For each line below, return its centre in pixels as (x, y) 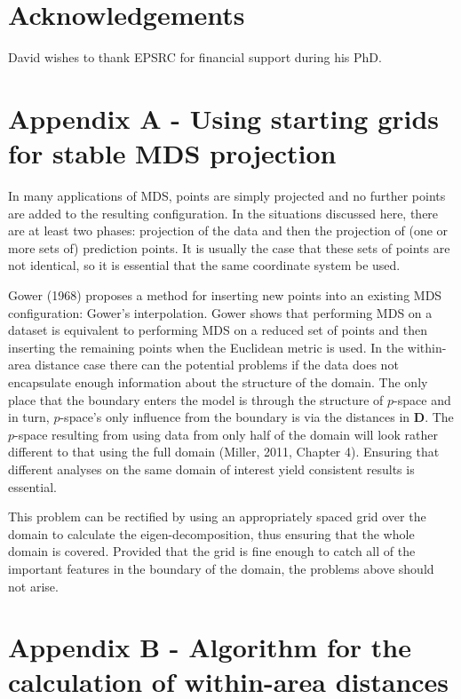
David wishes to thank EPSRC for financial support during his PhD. (195, 57)
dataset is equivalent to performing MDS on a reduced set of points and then (218, 330)
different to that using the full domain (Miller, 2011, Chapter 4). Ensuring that (224, 452)
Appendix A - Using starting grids (224, 118)
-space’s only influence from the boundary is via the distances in (235, 417)
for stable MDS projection (172, 153)
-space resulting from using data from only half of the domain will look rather (226, 434)
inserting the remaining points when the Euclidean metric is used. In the (206, 347)
